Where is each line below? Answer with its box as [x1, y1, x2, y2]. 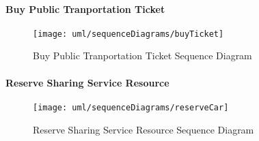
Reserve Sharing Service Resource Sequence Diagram [33, 122, 254, 136]
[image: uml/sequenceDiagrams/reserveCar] [33, 102, 229, 112]
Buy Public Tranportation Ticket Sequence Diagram [33, 48, 252, 63]
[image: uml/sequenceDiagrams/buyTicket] [33, 29, 224, 39]
